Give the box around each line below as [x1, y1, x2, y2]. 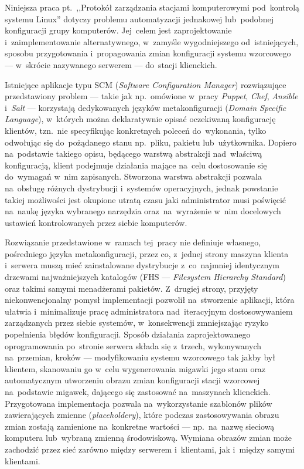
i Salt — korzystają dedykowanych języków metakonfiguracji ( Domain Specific [5, 101, 286, 113]
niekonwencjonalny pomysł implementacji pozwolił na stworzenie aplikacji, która [5, 293, 295, 306]
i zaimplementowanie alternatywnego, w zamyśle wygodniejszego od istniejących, [5, 35, 299, 48]
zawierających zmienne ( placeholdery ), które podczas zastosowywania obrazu [5, 409, 279, 421]
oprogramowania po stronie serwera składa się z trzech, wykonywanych [5, 339, 262, 352]
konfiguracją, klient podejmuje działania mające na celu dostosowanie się [5, 158, 267, 171]
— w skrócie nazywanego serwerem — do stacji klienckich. [5, 58, 217, 70]
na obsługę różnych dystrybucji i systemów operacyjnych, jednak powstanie [5, 181, 278, 194]
